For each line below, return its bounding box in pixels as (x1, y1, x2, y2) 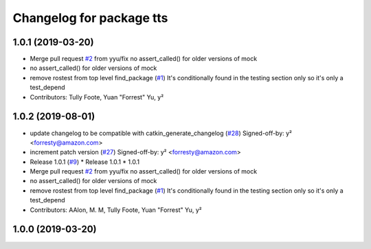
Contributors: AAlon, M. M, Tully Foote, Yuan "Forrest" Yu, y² (30, 206, 202, 214)
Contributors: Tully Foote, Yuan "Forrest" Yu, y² (30, 93, 164, 101)
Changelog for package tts (12, 10, 168, 25)
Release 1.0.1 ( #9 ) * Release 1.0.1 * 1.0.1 (30, 158, 140, 166)
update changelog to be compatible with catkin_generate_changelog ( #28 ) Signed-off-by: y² (30, 129, 292, 137)
